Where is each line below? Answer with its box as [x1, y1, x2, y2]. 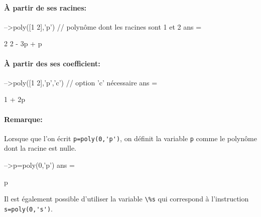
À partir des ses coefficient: [4, 58, 100, 68]
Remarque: [4, 114, 43, 124]
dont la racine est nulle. [4, 143, 77, 153]
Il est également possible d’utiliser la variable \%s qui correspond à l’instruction [4, 193, 249, 204]
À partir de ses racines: [4, 2, 87, 13]
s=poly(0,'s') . [4, 203, 53, 213]
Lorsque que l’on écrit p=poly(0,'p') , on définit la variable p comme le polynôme [4, 133, 257, 143]
